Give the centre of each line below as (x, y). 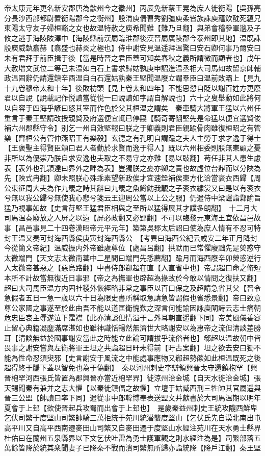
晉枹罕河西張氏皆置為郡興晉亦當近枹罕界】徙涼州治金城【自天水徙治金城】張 (132, 377)
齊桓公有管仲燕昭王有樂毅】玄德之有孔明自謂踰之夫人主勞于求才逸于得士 (139, 137)
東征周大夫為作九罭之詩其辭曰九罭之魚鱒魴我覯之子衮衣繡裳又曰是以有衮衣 (136, 187)
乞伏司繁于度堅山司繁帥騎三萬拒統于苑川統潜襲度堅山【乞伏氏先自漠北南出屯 (132, 417)
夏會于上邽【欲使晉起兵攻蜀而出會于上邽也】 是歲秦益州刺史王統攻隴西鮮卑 (131, 407)
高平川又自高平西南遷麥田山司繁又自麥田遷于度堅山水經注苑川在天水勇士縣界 (132, 427)
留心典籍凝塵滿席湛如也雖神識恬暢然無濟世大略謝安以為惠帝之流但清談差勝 (136, 327)
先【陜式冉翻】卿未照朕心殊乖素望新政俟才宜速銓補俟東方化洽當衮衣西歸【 (129, 178)
